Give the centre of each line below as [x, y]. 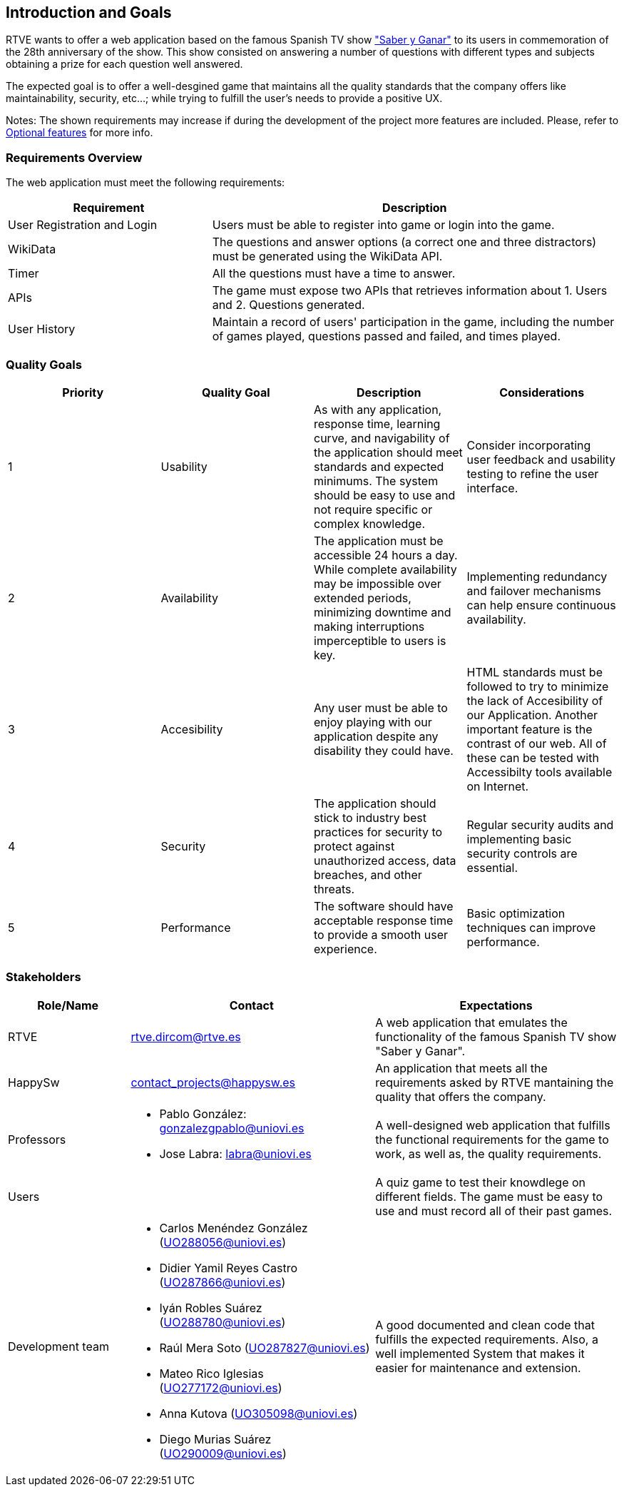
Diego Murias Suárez [215, 1439]
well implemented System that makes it [480, 1353]
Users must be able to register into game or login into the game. [383, 225]
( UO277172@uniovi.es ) [221, 1387]
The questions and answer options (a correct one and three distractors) [404, 242]
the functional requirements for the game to [492, 1139]
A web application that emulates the [471, 1022]
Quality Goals [44, 364]
